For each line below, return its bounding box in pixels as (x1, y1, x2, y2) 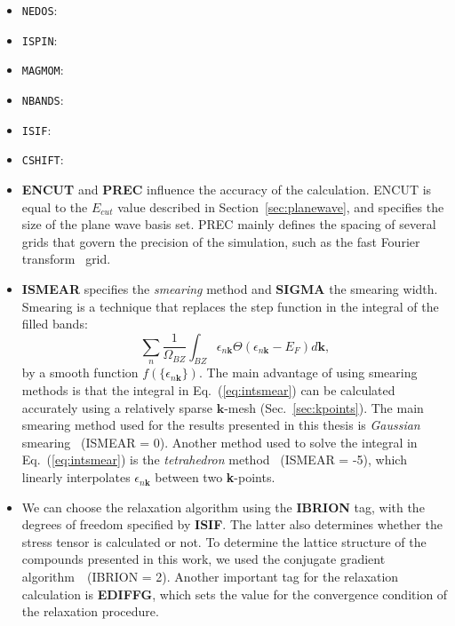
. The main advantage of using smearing (198, 363, 418, 382)
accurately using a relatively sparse (21, 398, 213, 416)
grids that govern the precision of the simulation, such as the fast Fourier (21, 232, 420, 250)
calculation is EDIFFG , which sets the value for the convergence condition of (21, 584, 448, 603)
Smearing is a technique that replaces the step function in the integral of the (21, 297, 439, 315)
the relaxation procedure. (21, 602, 159, 621)
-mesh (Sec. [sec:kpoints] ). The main (224, 398, 424, 416)
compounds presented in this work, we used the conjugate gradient (21, 550, 386, 568)
